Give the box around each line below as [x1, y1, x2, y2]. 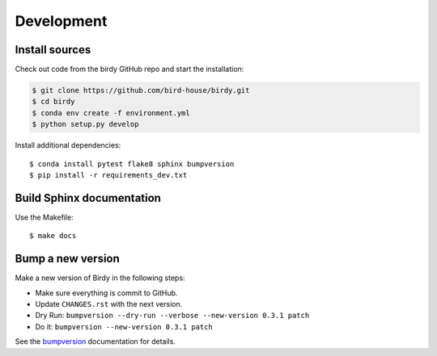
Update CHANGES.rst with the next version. [35, 299, 183, 308]
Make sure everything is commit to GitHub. [35, 287, 178, 298]
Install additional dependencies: [15, 140, 121, 150]
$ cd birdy [32, 97, 75, 107]
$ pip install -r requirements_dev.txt [29, 170, 188, 179]
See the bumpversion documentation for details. [15, 337, 176, 346]
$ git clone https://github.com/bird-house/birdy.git [32, 86, 250, 95]
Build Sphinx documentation [15, 191, 162, 205]
